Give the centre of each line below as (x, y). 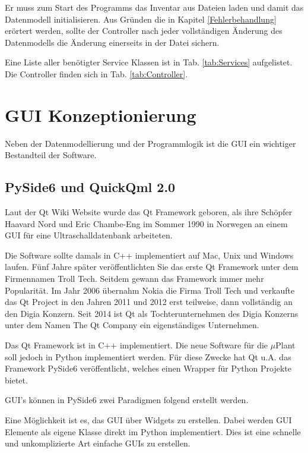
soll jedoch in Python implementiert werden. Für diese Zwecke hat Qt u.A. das (148, 356)
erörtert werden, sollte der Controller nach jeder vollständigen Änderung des (144, 31)
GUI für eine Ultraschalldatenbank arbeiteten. (89, 235)
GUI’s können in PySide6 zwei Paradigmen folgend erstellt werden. (127, 400)
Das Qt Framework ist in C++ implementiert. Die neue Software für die (136, 345)
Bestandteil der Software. (51, 155)
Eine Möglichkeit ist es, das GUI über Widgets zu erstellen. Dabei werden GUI (148, 419)
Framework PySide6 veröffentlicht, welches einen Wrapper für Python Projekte (148, 368)
